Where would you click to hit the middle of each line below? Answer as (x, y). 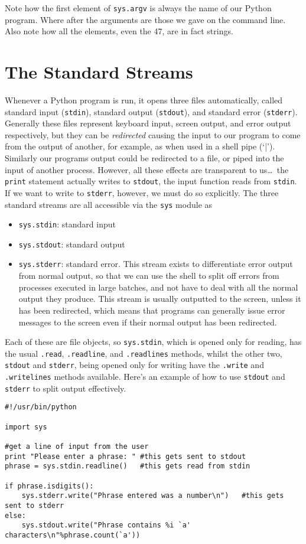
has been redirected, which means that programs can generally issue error (152, 310)
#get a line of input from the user (77, 447)
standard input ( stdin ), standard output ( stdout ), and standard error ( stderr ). (151, 111)
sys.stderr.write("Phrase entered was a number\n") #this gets (153, 496)
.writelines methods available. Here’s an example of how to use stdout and (145, 377)
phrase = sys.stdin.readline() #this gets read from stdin (128, 466)
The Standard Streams (99, 72)
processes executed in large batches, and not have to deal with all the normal (158, 287)
